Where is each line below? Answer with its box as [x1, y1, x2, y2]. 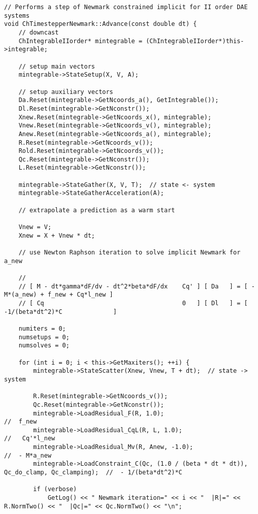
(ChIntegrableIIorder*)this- [146, 37, 244, 45]
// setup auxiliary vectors [18, 88, 113, 95]
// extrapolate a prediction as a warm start [18, 206, 175, 214]
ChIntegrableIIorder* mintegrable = [18, 37, 143, 45]
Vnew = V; [18, 223, 52, 231]
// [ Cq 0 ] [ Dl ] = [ [18, 299, 248, 307]
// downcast [18, 28, 59, 36]
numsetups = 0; [18, 333, 70, 341]
